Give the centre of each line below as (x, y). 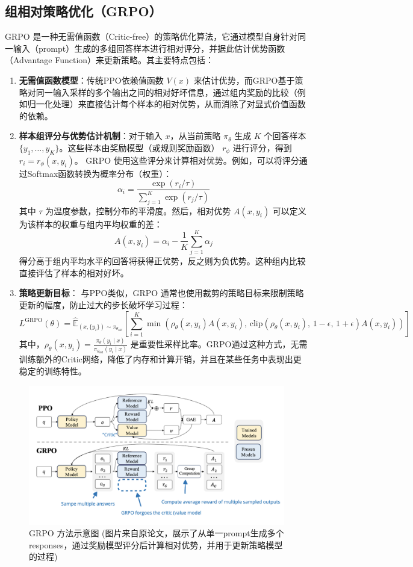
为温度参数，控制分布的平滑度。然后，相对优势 (138, 210)
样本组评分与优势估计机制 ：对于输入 (91, 136)
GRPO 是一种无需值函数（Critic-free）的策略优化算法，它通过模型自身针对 (151, 36)
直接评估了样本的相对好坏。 (74, 272)
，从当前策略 (195, 136)
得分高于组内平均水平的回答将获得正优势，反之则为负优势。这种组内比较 (162, 261)
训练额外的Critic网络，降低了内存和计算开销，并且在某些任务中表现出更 (160, 359)
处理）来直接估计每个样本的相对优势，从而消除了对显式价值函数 (179, 104)
